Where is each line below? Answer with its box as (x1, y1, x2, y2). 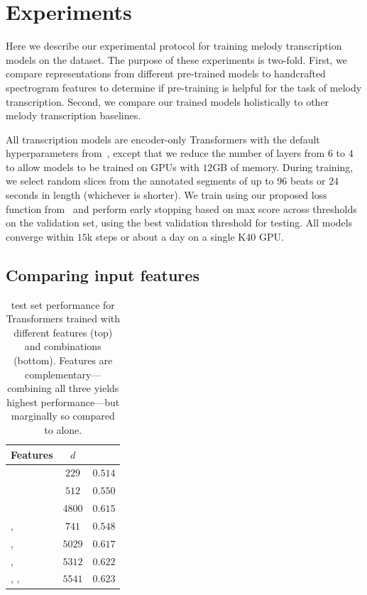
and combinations (24, 339, 102, 354)
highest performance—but (6, 394, 120, 409)
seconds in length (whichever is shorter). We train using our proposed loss (6, 187, 327, 202)
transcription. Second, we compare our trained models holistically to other (6, 94, 329, 109)
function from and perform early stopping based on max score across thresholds (6, 201, 357, 216)
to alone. (44, 422, 82, 437)
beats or (290, 173, 326, 188)
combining (7, 381, 52, 395)
